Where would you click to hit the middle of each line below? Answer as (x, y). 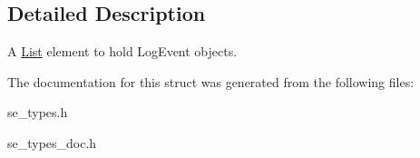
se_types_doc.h (52, 142)
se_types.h (38, 112)
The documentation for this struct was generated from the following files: (211, 81)
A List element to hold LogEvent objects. (122, 51)
